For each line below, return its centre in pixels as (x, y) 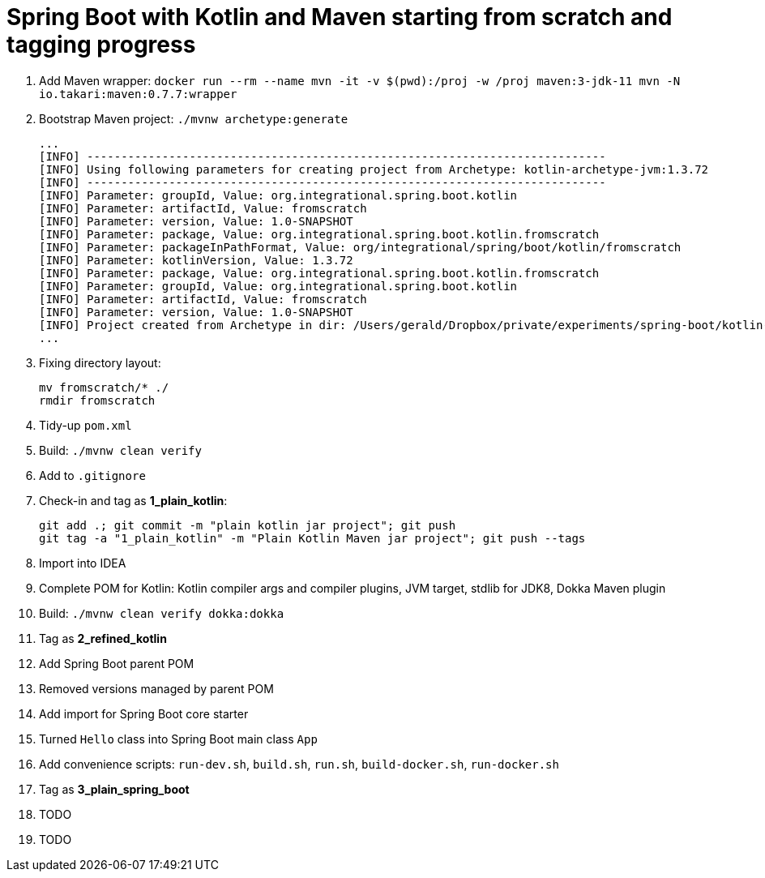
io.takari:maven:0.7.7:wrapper (138, 94)
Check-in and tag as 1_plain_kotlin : (133, 500)
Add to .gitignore (92, 475)
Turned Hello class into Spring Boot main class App (178, 739)
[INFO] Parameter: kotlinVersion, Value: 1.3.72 (196, 260)
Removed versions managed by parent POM (156, 688)
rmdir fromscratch (97, 400)
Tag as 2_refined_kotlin (103, 638)
